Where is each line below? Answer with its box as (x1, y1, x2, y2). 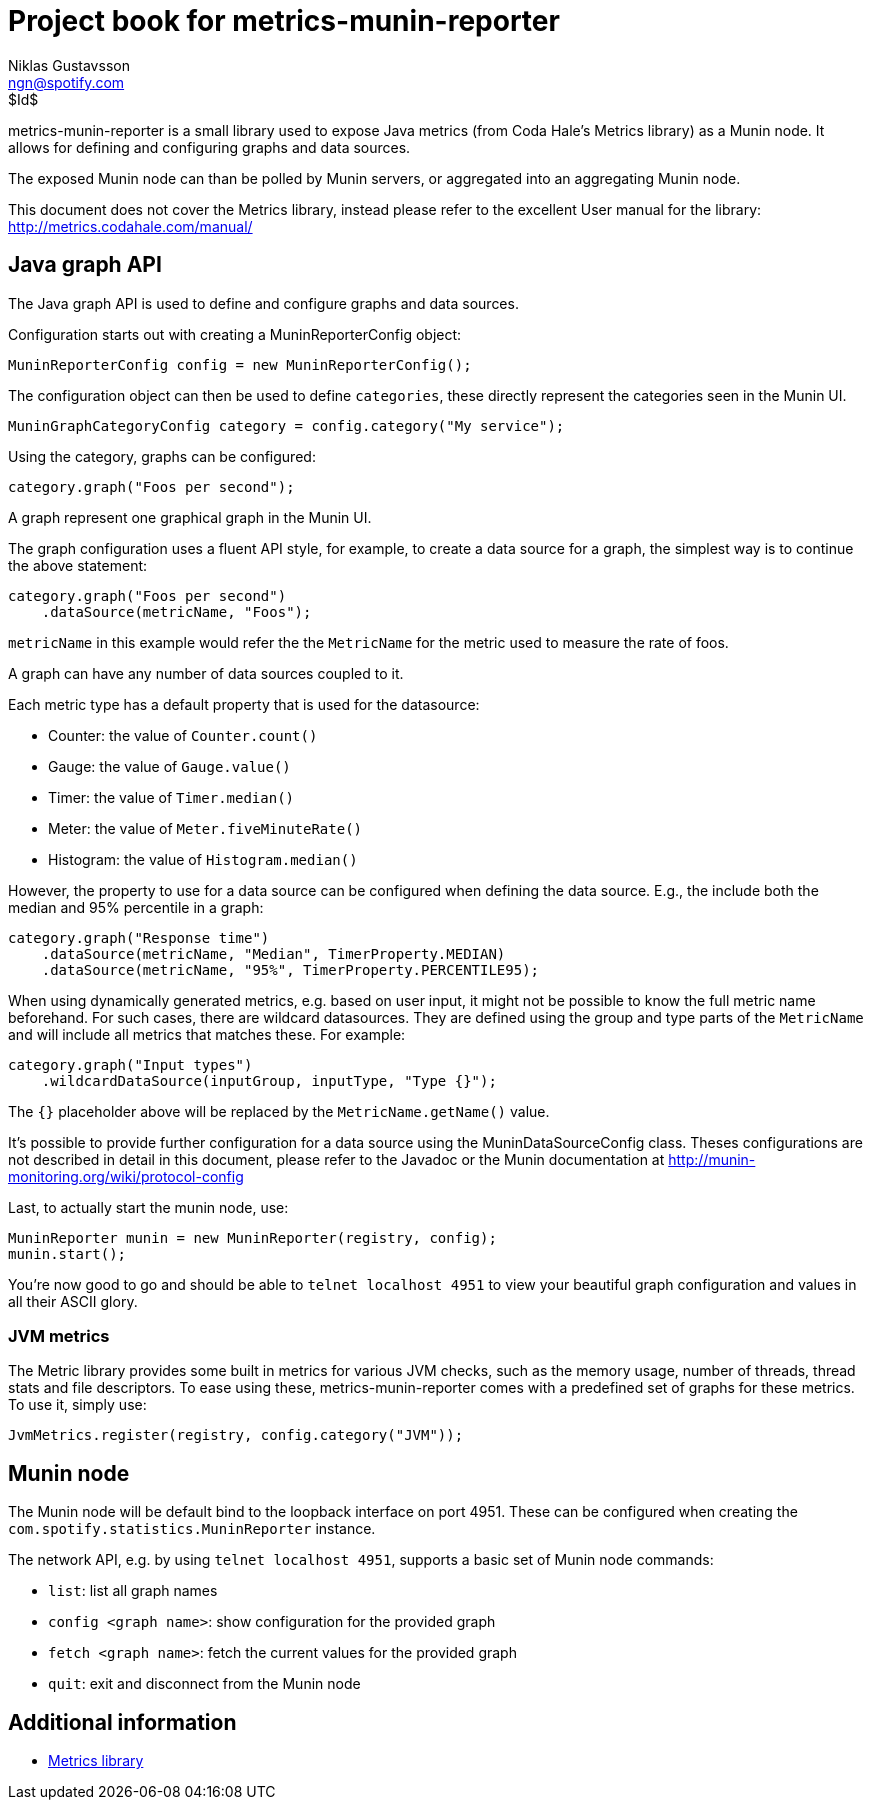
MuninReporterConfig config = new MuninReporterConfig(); (8, 356, 472, 373)
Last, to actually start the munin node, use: (8, 1198, 289, 1216)
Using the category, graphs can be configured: (8, 447, 316, 465)
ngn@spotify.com (8, 73, 125, 91)
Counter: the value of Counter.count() (48, 726, 318, 744)
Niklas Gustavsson (8, 56, 130, 74)
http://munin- (668, 1150, 756, 1168)
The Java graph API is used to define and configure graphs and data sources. (8, 294, 519, 312)
